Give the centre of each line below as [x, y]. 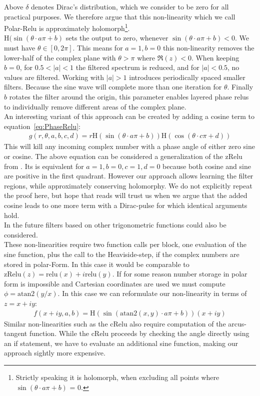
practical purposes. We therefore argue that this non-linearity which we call [120, 16]
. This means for [98, 48]
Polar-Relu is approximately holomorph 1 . [67, 27]
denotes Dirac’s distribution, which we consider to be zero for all [130, 6]
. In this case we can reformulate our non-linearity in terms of [152, 293]
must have [20, 48]
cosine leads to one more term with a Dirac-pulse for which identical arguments [126, 205]
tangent [16, 333]
